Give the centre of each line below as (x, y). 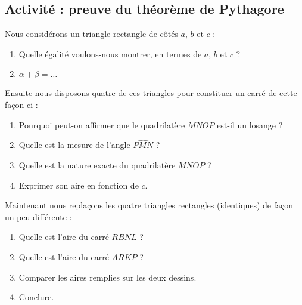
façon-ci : (21, 104)
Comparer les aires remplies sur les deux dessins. (108, 277)
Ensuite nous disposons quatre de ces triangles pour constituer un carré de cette (151, 93)
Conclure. (36, 297)
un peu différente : (38, 216)
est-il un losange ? (250, 124)
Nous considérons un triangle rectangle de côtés (91, 34)
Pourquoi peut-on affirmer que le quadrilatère (102, 124)
